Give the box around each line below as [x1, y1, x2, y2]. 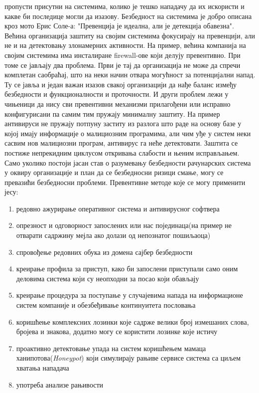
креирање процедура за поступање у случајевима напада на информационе [16, 290, 243, 300]
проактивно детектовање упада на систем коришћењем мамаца [16, 343, 206, 353]
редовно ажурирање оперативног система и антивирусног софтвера [16, 203, 220, 213]
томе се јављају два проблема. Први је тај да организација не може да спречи [4, 59, 241, 70]
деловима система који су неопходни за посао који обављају [16, 273, 199, 283]
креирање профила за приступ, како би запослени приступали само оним [16, 263, 238, 274]
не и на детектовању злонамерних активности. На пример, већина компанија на [4, 40, 246, 50]
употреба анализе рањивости [16, 379, 104, 390]
